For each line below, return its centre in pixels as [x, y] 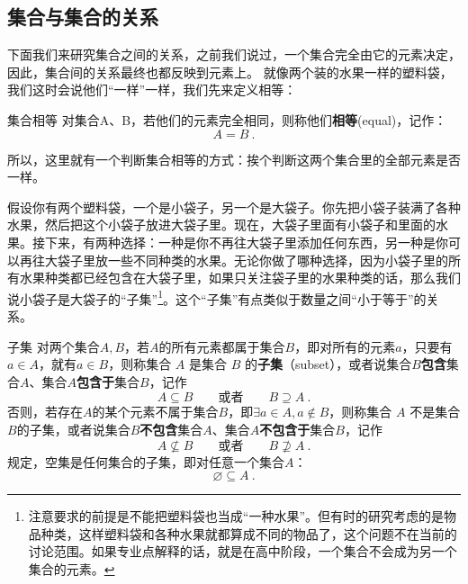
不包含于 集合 [297, 429]
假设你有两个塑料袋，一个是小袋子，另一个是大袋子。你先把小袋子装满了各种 [234, 207]
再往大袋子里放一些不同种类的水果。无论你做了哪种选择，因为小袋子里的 [234, 260]
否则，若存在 [45, 412]
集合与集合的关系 [83, 17]
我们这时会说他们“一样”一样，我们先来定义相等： [152, 90]
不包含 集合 [171, 429]
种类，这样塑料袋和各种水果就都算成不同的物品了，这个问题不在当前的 [249, 533]
